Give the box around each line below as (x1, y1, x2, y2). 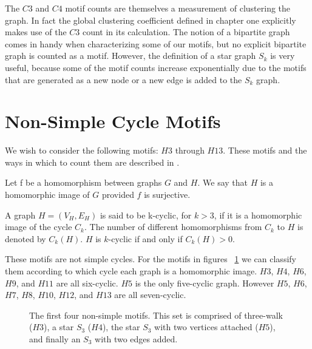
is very (270, 49, 295, 62)
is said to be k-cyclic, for (100, 208, 192, 221)
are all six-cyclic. (56, 276, 118, 289)
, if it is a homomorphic (214, 208, 302, 221)
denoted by (5, 232, 46, 245)
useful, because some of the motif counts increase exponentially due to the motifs (5, 61, 307, 73)
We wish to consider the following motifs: (5, 144, 158, 157)
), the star (102, 320, 140, 333)
